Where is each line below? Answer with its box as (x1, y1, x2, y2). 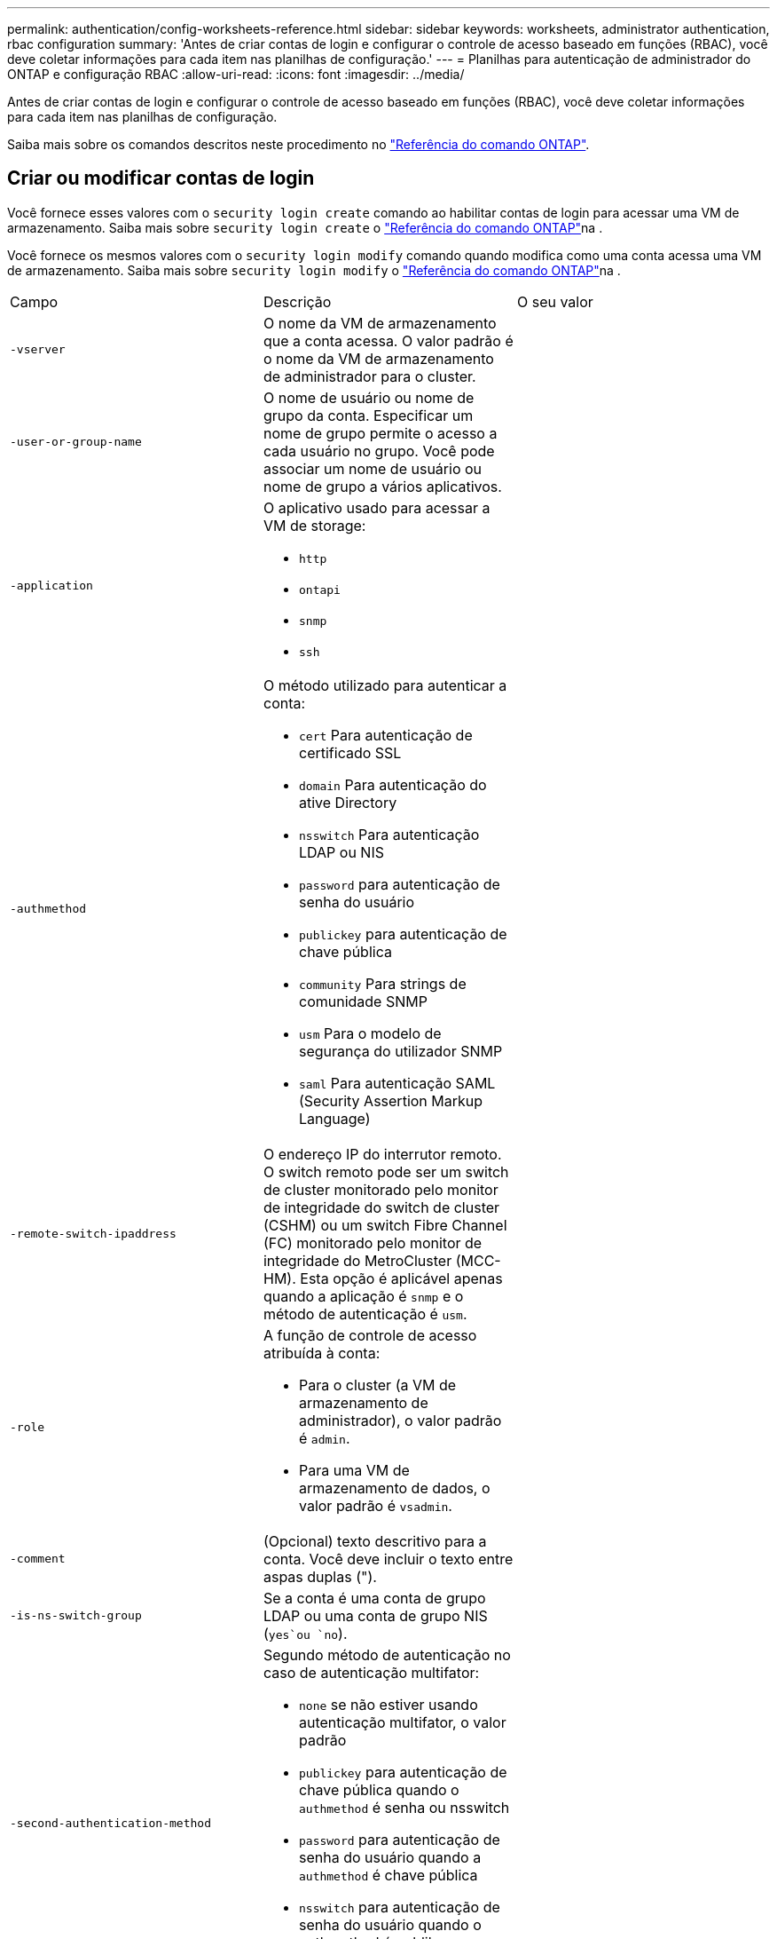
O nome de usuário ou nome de (263, 388, 475, 407)
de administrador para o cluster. (263, 367, 476, 385)
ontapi (298, 582, 341, 597)
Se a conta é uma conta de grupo (263, 1588, 486, 1607)
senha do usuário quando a (298, 1848, 482, 1866)
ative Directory (298, 793, 397, 811)
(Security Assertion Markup (298, 1091, 483, 1110)
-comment (10, 1552, 66, 1566)
